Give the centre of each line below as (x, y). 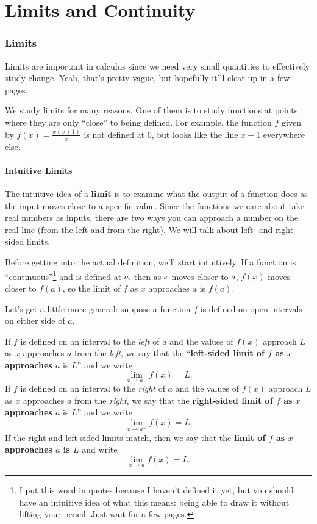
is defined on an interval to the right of (93, 388)
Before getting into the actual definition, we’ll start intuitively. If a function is (151, 262)
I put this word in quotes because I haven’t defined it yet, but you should (156, 490)
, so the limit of (91, 288)
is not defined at (114, 134)
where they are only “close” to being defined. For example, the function (138, 122)
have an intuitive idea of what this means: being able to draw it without (154, 502)
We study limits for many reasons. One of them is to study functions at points (151, 110)
